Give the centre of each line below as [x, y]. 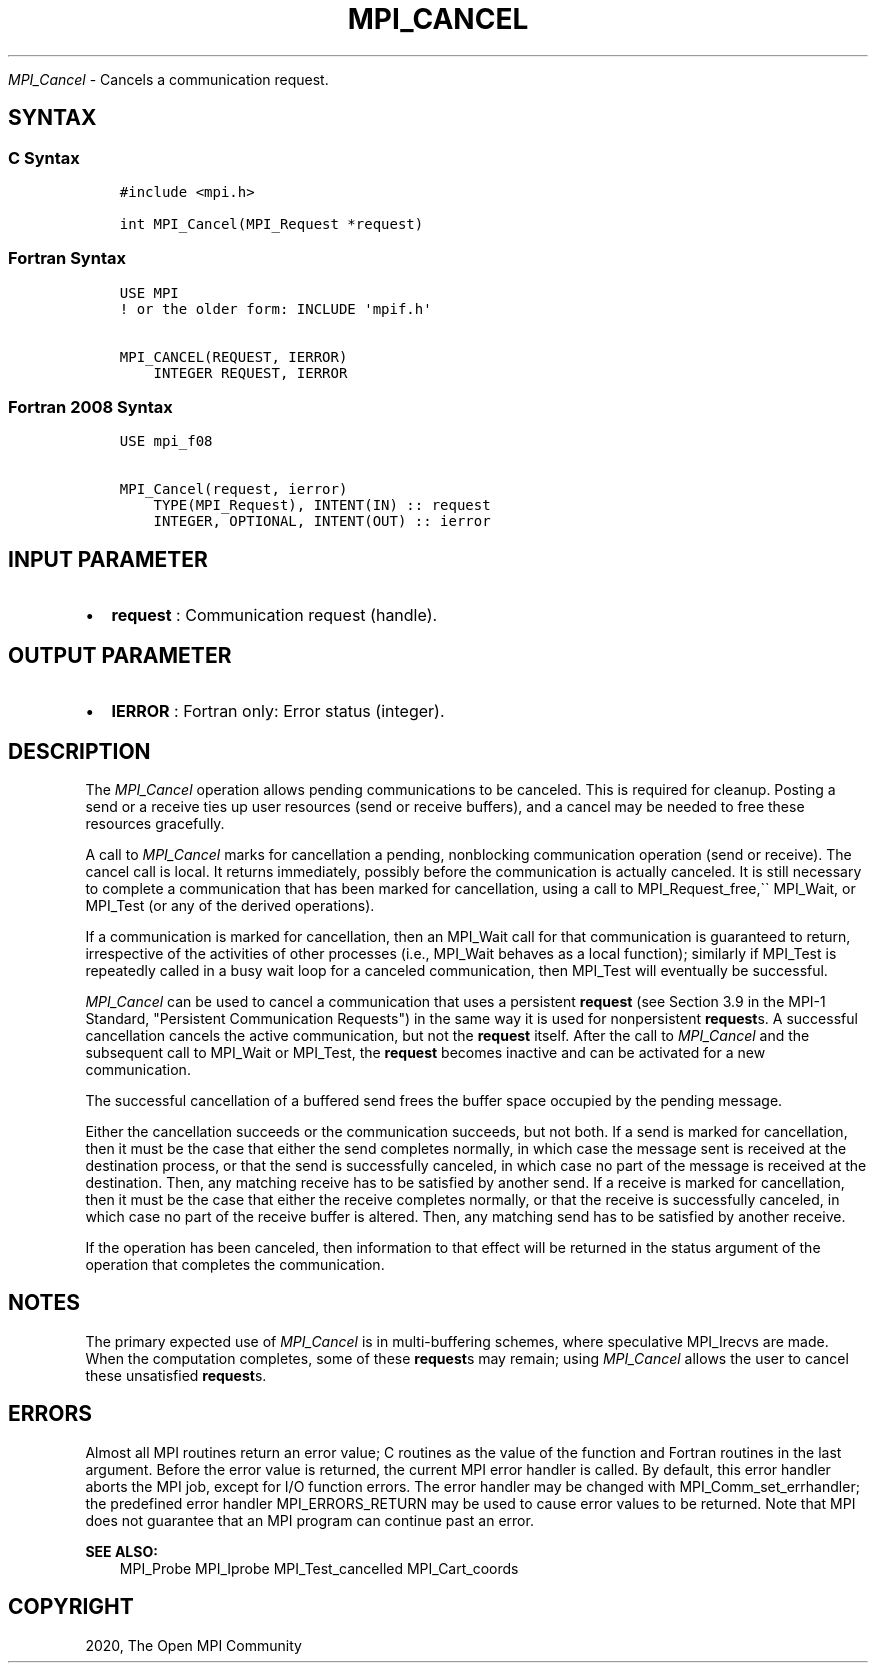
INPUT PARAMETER [108, 559]
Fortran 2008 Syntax [90, 407]
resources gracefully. [155, 823]
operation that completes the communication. [235, 1264]
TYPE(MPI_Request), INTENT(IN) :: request [322, 505]
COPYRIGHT [71, 1607]
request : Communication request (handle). [274, 615]
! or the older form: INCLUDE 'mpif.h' [275, 308]
